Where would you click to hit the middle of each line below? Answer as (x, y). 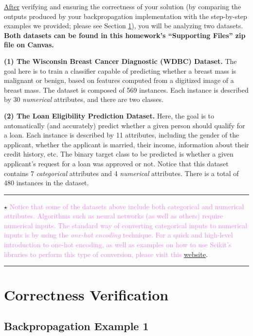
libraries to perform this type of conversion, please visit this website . (106, 254)
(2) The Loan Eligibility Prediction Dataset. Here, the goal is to (109, 115)
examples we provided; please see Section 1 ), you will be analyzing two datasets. (124, 26)
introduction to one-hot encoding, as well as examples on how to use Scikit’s (118, 245)
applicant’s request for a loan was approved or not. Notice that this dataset (116, 163)
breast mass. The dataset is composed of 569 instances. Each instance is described (126, 89)
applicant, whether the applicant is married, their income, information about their (126, 144)
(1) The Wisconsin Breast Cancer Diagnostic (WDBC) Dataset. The (120, 61)
